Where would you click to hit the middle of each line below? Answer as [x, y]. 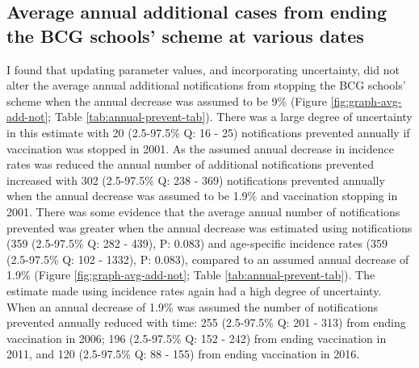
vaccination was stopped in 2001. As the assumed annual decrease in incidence [200, 148]
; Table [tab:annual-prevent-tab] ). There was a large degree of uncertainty [230, 117]
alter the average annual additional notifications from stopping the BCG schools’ [206, 85]
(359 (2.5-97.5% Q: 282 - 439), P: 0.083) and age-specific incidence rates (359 [197, 243]
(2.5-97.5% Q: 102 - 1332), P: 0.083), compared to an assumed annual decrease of [208, 259]
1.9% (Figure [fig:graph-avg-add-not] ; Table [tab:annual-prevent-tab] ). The [191, 275]
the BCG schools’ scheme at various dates [185, 35]
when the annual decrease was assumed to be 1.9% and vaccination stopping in [202, 196]
